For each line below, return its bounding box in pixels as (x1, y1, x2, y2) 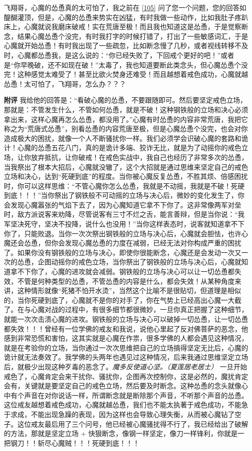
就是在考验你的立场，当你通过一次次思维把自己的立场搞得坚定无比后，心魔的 (4, 342, 248, 352)
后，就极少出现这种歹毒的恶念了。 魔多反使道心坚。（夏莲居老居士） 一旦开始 (4, 361, 247, 371)
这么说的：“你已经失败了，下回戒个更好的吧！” (71, 50, 221, 60)
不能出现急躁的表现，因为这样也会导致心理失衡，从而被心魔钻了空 (31, 409, 241, 419)
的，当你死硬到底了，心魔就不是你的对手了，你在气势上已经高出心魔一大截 (4, 295, 241, 305)
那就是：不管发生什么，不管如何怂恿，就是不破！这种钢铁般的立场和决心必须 (4, 104, 248, 114)
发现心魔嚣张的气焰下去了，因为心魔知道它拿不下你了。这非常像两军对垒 (10, 199, 241, 209)
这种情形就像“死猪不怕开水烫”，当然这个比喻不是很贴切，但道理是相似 (17, 285, 241, 295)
